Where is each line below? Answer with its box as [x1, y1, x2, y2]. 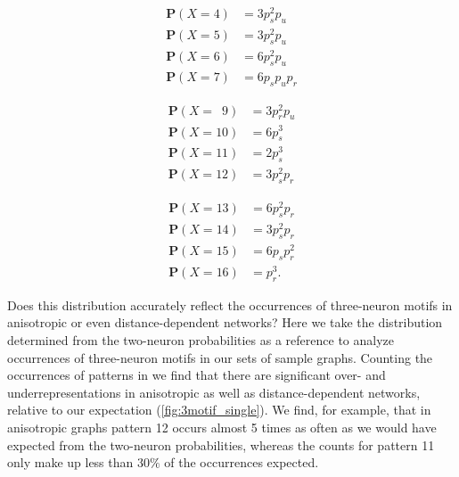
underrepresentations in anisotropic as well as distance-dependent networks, [7, 382, 421, 401]
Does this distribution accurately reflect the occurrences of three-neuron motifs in [7, 295, 453, 314]
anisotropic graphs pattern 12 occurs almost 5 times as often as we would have [7, 417, 437, 436]
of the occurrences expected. [164, 453, 319, 472]
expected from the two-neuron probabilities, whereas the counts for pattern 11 [7, 435, 435, 454]
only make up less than [7, 453, 134, 472]
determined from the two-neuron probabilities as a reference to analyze [7, 330, 394, 349]
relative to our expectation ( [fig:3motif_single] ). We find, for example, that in [7, 400, 431, 419]
